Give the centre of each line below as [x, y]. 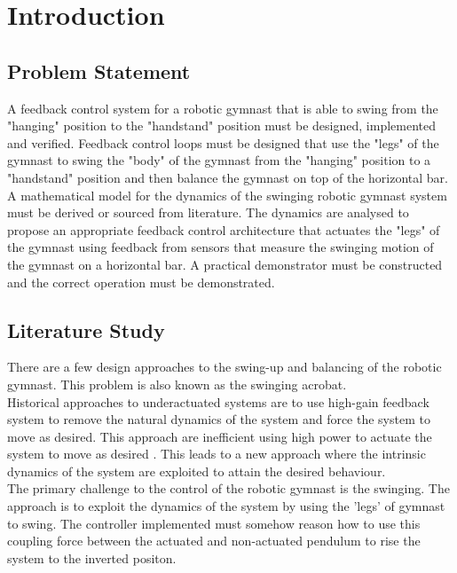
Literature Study [86, 330]
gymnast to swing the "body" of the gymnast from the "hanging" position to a [219, 160]
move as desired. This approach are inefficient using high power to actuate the [220, 436]
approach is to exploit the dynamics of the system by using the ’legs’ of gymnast [226, 506]
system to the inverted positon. [92, 557]
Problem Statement [99, 71]
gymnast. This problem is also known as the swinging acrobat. [177, 384]
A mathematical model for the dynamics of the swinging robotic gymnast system [227, 195]
